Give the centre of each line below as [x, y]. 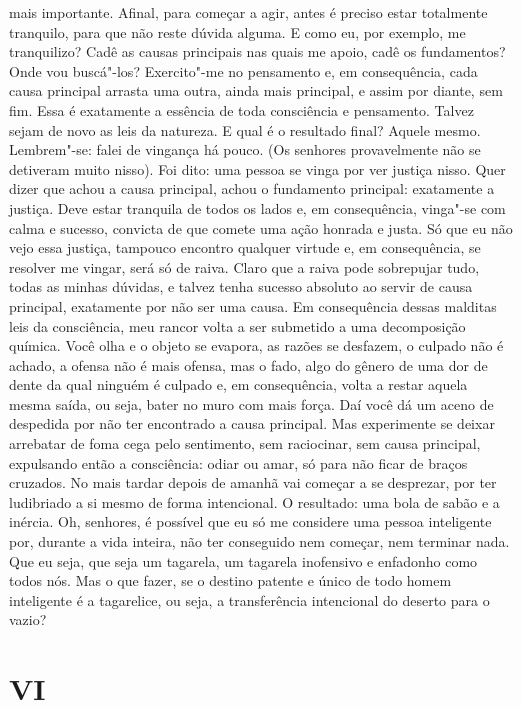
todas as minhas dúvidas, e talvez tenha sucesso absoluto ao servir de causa [241, 286]
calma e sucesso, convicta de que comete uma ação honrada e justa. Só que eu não [261, 227]
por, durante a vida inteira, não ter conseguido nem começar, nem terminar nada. [259, 541]
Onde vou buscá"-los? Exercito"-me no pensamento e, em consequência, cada [243, 70]
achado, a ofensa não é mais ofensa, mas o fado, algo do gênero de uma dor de [248, 364]
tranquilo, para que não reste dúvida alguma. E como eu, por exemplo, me [237, 31]
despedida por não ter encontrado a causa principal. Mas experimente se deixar [252, 423]
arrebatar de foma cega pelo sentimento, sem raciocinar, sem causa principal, [245, 443]
